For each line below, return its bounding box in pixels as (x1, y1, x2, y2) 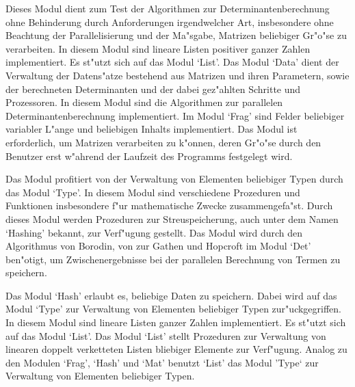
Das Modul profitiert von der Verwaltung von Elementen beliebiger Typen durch (5, 172, 343, 186)
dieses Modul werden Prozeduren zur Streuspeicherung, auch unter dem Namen (5, 211, 339, 226)
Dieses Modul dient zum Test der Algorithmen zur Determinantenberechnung (5, 1, 330, 15)
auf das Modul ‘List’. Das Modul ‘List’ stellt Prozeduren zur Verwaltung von (5, 328, 326, 343)
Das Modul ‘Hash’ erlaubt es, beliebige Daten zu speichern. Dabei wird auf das (5, 288, 337, 302)
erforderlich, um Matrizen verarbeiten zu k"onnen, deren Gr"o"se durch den (5, 135, 321, 149)
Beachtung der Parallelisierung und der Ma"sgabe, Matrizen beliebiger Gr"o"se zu (5, 28, 347, 42)
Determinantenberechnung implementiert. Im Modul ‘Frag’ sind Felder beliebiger (5, 108, 345, 122)
